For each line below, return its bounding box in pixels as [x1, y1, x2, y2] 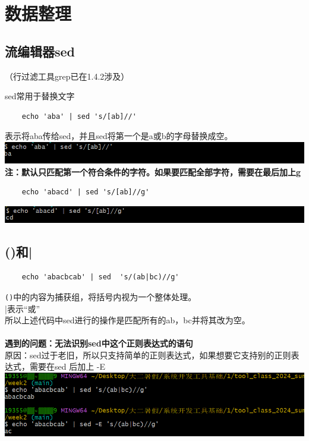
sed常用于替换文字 [5, 90, 75, 102]
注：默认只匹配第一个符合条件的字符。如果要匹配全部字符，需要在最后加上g [5, 165, 301, 178]
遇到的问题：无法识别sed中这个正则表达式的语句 [5, 337, 193, 349]
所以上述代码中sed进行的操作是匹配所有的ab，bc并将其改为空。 [5, 314, 250, 326]
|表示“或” [5, 302, 40, 314]
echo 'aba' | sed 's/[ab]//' [21, 112, 137, 121]
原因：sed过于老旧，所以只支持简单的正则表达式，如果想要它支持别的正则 [5, 348, 291, 361]
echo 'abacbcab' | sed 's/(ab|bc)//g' [21, 273, 179, 282]
